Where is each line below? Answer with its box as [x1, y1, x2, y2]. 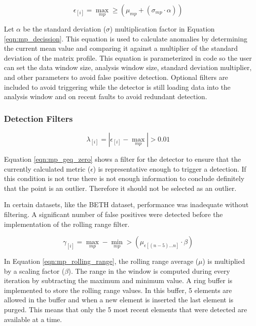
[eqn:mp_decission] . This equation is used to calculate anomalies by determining [4, 33, 248, 43]
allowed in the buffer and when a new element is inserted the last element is [4, 294, 234, 305]
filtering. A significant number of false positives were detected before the [4, 209, 223, 219]
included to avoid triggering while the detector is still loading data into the [4, 81, 231, 92]
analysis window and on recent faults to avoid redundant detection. [4, 91, 207, 102]
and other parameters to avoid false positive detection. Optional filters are [4, 72, 228, 82]
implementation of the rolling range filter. [4, 218, 130, 229]
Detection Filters [4, 112, 73, 124]
